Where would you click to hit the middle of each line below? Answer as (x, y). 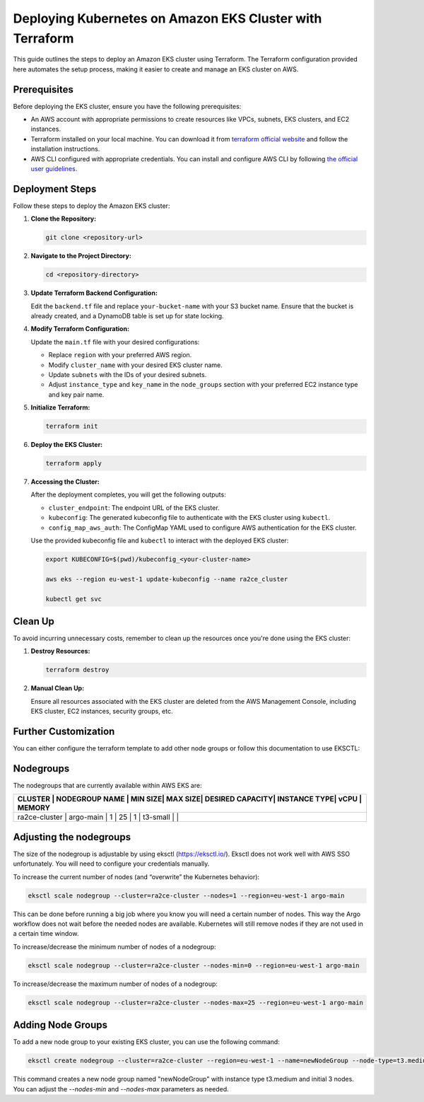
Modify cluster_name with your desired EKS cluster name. (135, 365)
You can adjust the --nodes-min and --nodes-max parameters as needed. (121, 1089)
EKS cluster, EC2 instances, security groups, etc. (102, 712)
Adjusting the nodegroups (72, 837)
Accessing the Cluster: (65, 482)
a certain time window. (46, 934)
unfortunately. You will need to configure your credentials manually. (111, 864)
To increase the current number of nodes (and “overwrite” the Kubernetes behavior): (136, 876)
